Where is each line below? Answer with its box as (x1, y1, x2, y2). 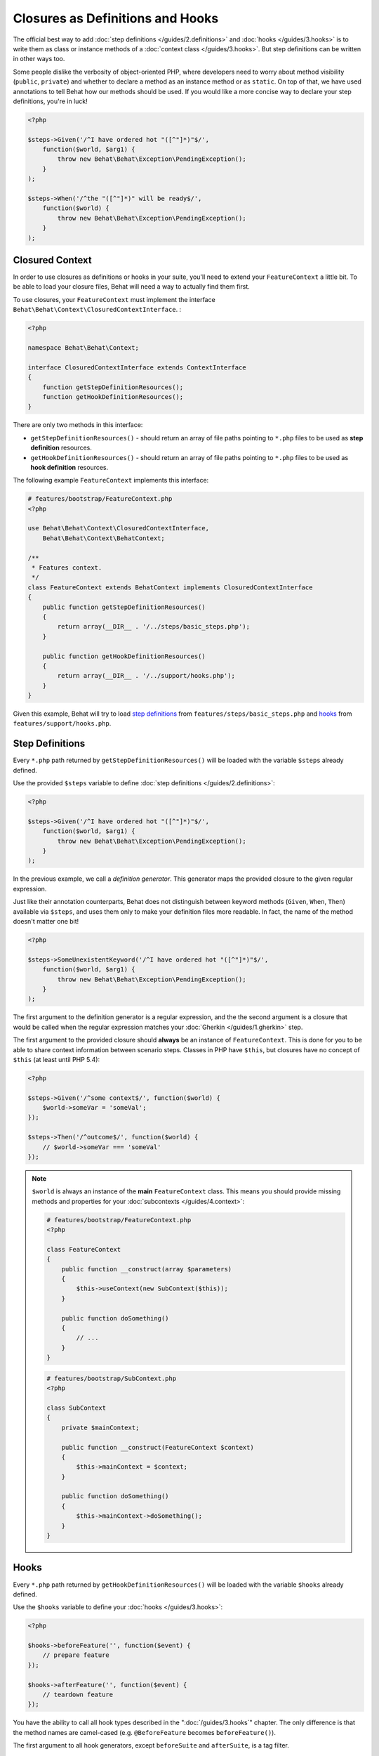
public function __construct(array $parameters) (61, 1265, 232, 1273)
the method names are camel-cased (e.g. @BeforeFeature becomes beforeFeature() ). (13, 1728, 277, 1736)
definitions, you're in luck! (13, 97, 88, 105)
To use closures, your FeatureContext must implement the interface (13, 295, 215, 303)
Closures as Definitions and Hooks (13, 11, 219, 26)
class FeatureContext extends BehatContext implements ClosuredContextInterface (27, 583, 313, 591)
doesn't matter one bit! (13, 917, 79, 926)
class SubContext (46, 1403, 107, 1412)
